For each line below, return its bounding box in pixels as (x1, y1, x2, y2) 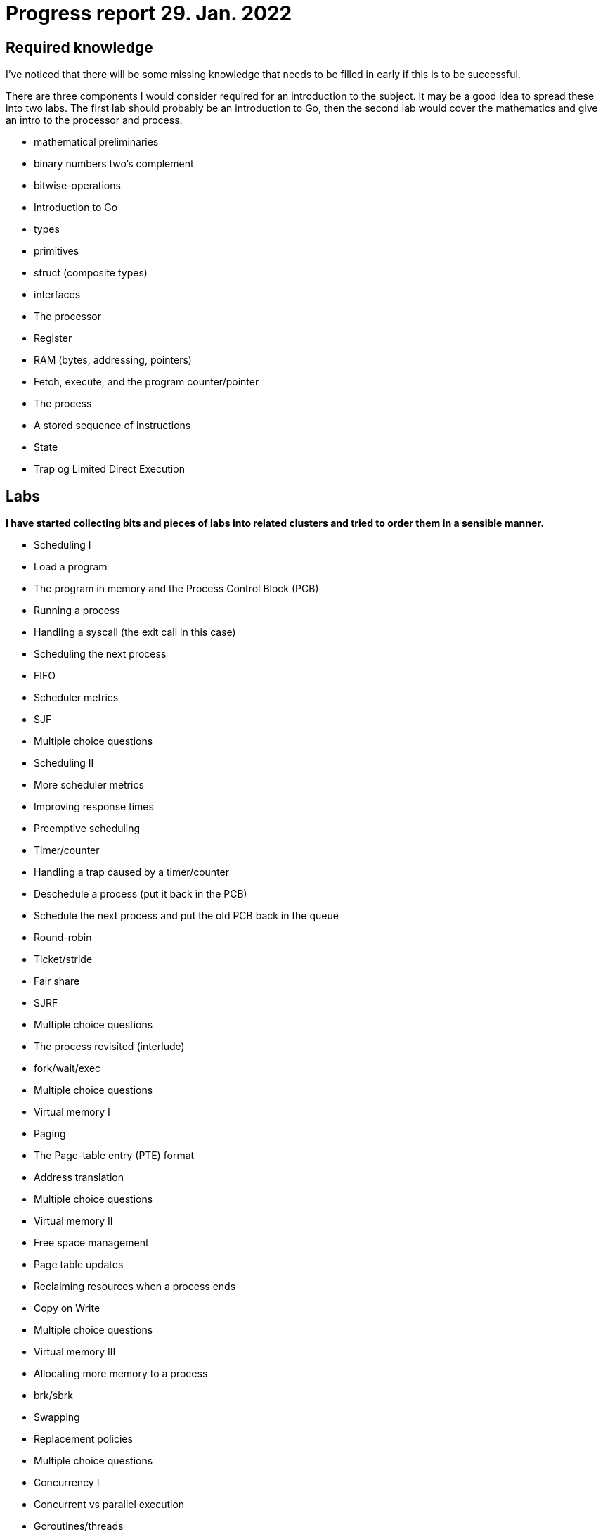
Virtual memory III (34, 1346, 116, 1358)
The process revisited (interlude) (34, 1040, 185, 1053)
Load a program (34, 561, 108, 573)
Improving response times (34, 800, 154, 813)
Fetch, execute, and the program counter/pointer (34, 376, 259, 388)
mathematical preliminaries (34, 136, 159, 148)
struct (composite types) (34, 267, 148, 279)
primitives (34, 245, 79, 257)
